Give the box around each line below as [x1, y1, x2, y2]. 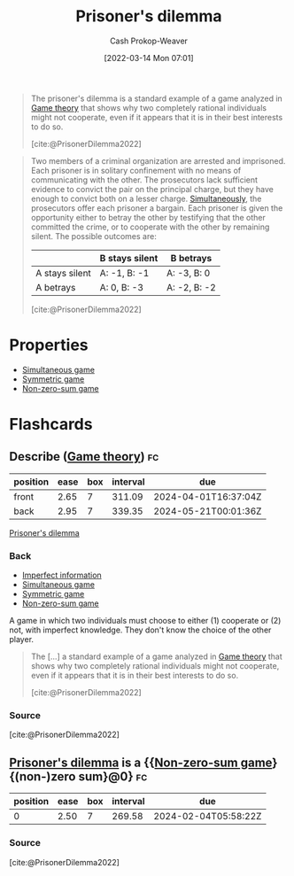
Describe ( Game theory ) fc [9, 449, 159, 464]
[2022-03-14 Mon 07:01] [104, 52, 194, 63]
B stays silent [99, 252, 159, 264]
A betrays [35, 281, 76, 293]
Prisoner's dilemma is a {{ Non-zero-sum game [9, 755, 273, 770]
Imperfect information [21, 570, 102, 581]
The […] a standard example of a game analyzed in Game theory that [30, 651, 283, 662]
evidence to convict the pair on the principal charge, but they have [30, 183, 275, 194]
